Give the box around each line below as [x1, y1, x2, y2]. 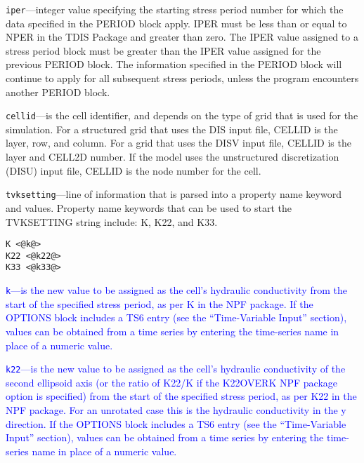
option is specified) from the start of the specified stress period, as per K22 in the [6, 389, 357, 403]
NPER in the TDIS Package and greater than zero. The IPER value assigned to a [6, 29, 358, 44]
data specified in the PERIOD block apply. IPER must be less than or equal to [6, 15, 347, 30]
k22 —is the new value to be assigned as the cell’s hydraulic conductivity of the [6, 361, 346, 376]
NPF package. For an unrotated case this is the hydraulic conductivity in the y [6, 402, 346, 417]
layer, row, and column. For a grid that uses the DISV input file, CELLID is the [6, 135, 351, 150]
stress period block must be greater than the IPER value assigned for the [6, 43, 321, 58]
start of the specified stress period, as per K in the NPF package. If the [6, 296, 313, 311]
